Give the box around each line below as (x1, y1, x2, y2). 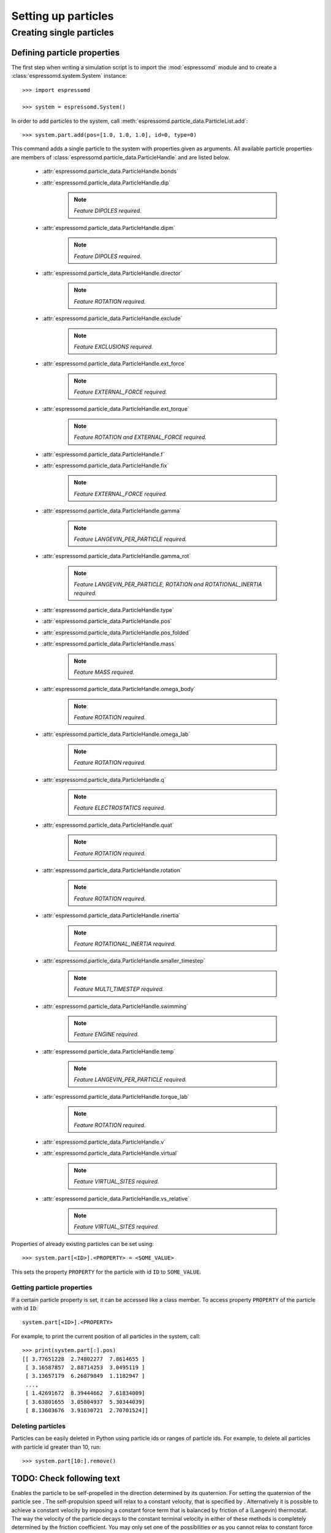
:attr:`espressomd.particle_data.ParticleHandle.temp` (42, 1047, 176, 1055)
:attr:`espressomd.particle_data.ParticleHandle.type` (42, 606, 174, 613)
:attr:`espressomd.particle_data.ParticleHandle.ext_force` (42, 360, 186, 367)
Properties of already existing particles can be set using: (11, 1240, 154, 1247)
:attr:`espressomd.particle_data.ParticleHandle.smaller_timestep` (42, 957, 205, 965)
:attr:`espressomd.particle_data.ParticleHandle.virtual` (42, 1150, 179, 1157)
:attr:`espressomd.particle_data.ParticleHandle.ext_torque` (42, 405, 189, 413)
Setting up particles (11, 9, 114, 23)
